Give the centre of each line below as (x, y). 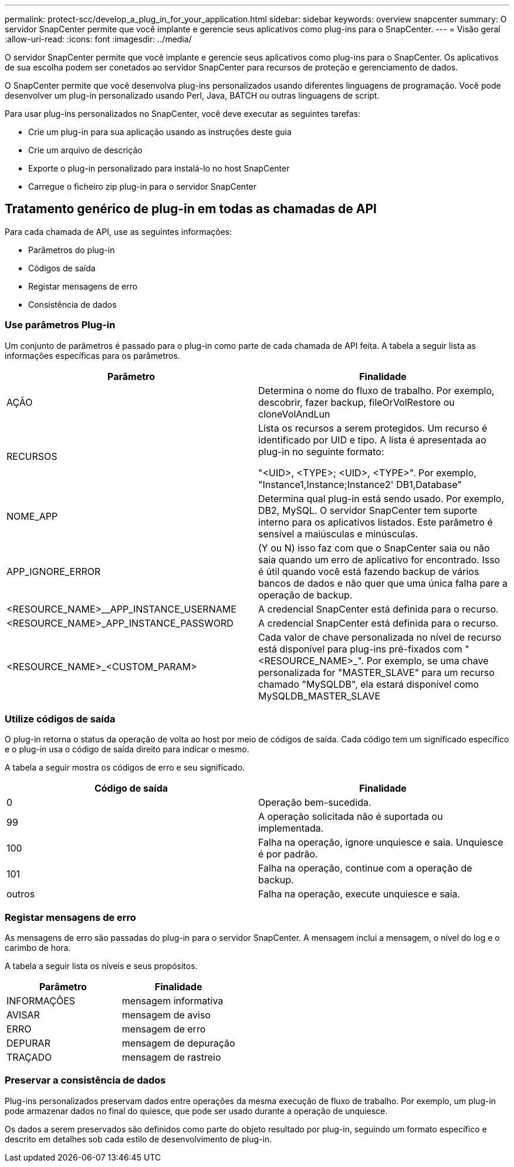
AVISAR (23, 1015)
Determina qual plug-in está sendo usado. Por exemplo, (381, 498)
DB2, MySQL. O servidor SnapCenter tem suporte (368, 510)
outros (21, 894)
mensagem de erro (164, 1029)
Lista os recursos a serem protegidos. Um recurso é (373, 428)
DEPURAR (28, 1043)
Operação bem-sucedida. (315, 803)
